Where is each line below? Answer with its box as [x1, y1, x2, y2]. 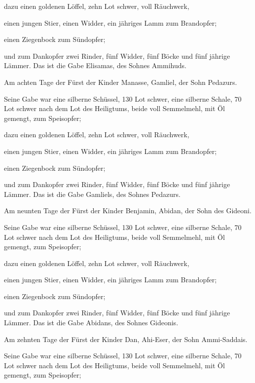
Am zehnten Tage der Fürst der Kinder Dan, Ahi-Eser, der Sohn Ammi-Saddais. [4, 334, 248, 344]
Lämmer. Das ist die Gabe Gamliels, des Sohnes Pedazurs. [4, 189, 181, 199]
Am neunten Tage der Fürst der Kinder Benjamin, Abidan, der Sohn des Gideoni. [4, 205, 252, 216]
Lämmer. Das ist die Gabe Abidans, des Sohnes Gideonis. [4, 317, 179, 328]
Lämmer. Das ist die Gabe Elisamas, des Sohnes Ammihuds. [4, 60, 186, 71]
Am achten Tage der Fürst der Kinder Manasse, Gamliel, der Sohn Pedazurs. [4, 77, 237, 87]
